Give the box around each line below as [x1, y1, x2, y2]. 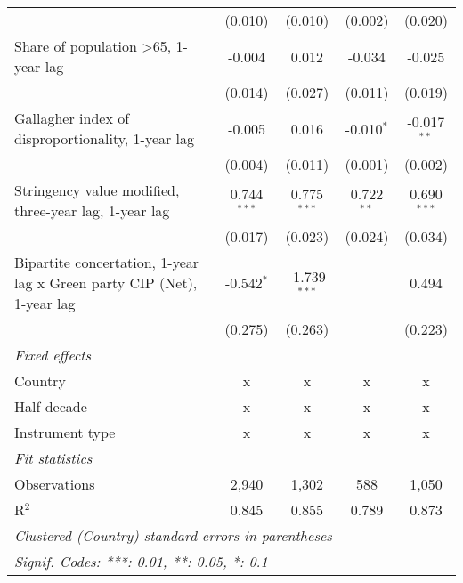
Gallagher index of [14, 108, 130, 128]
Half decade [14, 396, 87, 417]
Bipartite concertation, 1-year [14, 252, 199, 272]
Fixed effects [14, 344, 92, 365]
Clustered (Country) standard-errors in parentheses [14, 525, 332, 546]
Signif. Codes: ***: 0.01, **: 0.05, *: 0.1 [14, 551, 268, 571]
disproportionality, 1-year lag [14, 128, 195, 149]
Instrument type [14, 422, 116, 442]
